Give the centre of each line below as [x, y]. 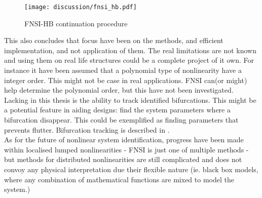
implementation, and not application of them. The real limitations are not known [130, 50]
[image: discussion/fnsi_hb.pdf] [81, 7]
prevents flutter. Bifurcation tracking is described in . [87, 129]
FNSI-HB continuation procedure [76, 23]
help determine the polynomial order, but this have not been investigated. [119, 90]
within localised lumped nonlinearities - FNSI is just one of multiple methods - [126, 149]
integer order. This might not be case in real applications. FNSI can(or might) [126, 80]
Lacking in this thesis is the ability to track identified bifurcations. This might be [130, 100]
